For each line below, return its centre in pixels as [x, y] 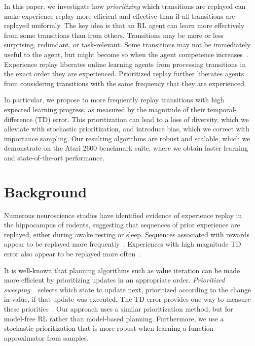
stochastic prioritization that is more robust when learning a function [109, 328]
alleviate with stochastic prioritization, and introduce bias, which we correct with [127, 129]
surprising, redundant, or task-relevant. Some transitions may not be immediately [127, 45]
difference [18, 119]
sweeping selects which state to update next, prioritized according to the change [127, 289]
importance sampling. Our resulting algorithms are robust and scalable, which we [127, 138]
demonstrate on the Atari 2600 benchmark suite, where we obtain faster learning [126, 148]
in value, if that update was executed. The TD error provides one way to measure [127, 299]
